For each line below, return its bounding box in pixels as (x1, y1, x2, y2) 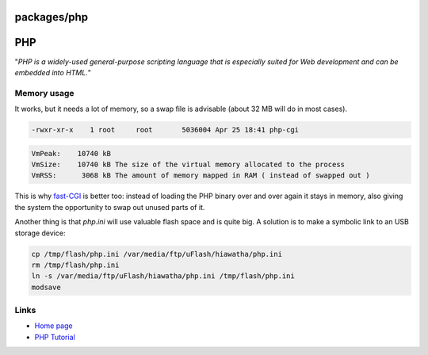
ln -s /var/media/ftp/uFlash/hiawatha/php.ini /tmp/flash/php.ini (31, 272, 295, 281)
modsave (31, 282, 61, 292)
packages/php (14, 10, 89, 24)
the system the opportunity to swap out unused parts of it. (14, 202, 205, 212)
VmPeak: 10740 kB (31, 149, 111, 158)
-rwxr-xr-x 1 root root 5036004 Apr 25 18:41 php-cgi (31, 125, 300, 135)
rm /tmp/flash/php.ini (31, 260, 120, 269)
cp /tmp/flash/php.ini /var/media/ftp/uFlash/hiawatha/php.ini (31, 250, 283, 258)
